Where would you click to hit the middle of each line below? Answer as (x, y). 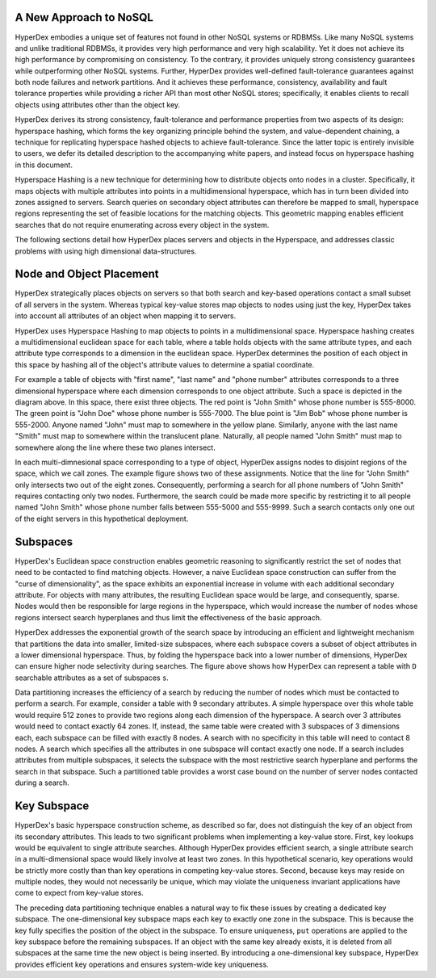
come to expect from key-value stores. (80, 893)
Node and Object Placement (87, 274)
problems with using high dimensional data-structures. (106, 251)
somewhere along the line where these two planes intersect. (115, 447)
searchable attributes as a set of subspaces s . (92, 678)
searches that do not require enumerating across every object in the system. (142, 225)
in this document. (44, 165)
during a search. (42, 783)
